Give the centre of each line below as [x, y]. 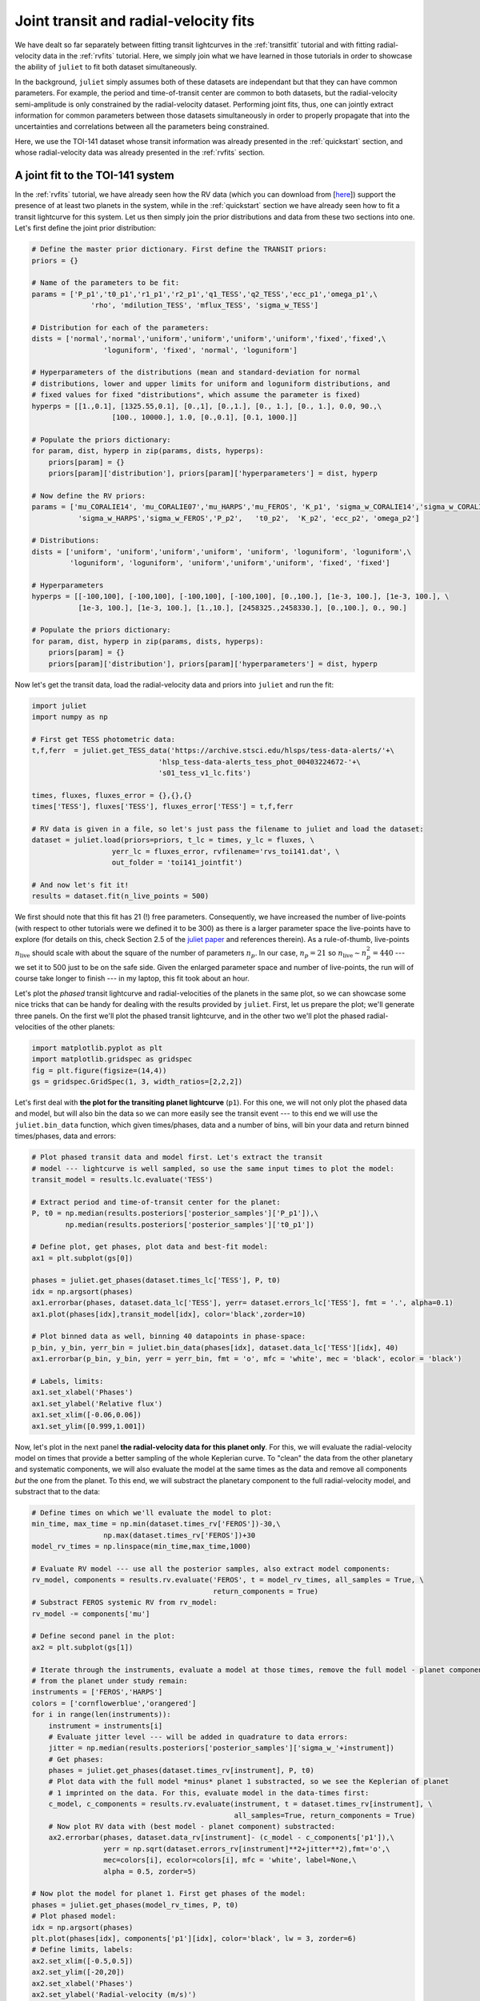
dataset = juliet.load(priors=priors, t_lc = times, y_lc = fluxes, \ [173, 840]
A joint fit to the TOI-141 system [95, 175]
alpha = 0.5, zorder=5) [150, 1871]
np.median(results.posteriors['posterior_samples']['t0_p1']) [190, 1224]
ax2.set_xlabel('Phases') [82, 1983]
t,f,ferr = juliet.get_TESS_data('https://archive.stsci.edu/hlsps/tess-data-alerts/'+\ [213, 751]
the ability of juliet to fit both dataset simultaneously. [106, 67]
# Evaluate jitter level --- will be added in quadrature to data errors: [198, 1736]
